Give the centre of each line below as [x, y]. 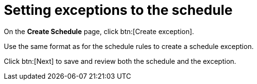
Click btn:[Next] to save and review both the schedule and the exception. [120, 61]
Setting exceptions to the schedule [118, 10]
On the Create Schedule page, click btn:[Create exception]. [99, 31]
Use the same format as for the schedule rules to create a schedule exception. [129, 46]
